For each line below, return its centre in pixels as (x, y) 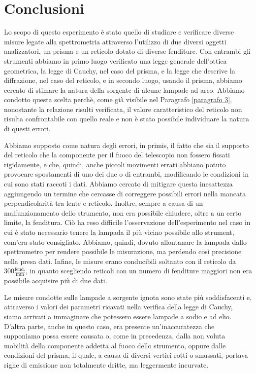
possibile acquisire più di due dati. (56, 280)
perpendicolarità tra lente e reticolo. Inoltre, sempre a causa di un (104, 203)
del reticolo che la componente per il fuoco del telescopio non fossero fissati (117, 155)
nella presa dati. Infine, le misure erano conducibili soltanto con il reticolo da (120, 261)
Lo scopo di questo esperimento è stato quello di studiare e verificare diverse (119, 32)
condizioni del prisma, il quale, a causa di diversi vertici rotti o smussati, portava (126, 355)
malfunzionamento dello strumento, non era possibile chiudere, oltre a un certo (123, 212)
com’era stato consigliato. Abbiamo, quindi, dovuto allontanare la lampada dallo (126, 242)
